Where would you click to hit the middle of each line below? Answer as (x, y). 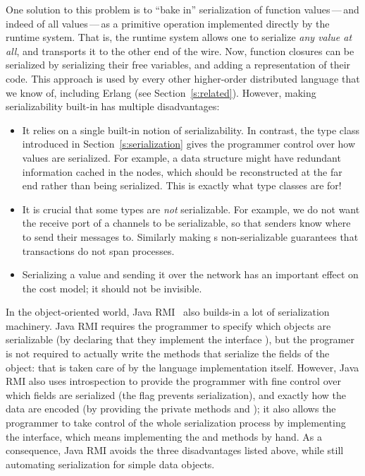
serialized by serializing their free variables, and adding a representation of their (178, 65)
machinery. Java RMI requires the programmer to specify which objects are (168, 325)
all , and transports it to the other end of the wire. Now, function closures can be (180, 50)
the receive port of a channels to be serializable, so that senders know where (186, 223)
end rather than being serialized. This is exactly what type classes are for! (182, 185)
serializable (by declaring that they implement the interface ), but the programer (180, 339)
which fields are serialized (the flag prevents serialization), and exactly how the (176, 394)
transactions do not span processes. (98, 250)
